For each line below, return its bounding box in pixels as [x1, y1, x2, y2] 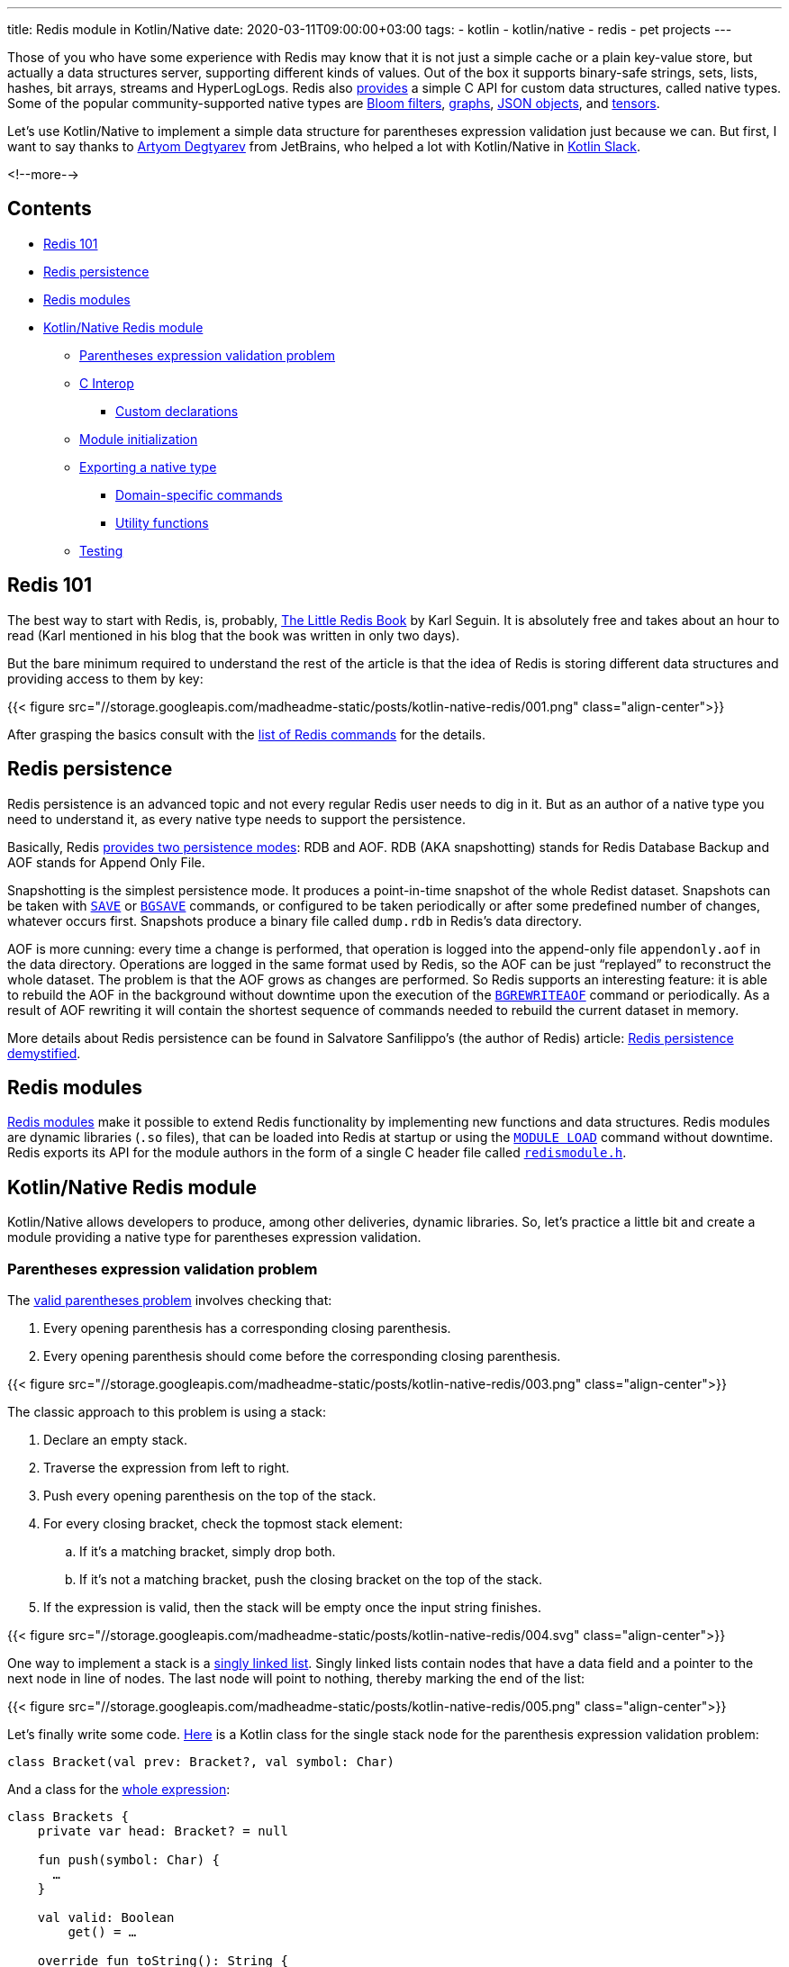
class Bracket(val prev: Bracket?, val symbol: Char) [7, 1754, 394, 1769]
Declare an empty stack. [43, 1431, 187, 1447]
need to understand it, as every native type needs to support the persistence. [7, 811, 467, 827]
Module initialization [79, 431, 198, 447]
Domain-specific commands [115, 486, 283, 503]
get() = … [68, 1924, 137, 1939]
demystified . [7, 1045, 81, 1061]
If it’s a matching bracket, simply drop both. [79, 1543, 336, 1559]
